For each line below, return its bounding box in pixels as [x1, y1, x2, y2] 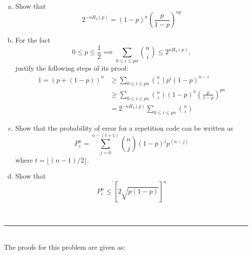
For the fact [15, 35, 50, 45]
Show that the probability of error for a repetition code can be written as [15, 123, 233, 133]
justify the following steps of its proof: [15, 63, 128, 73]
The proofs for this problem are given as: [4, 241, 126, 252]
